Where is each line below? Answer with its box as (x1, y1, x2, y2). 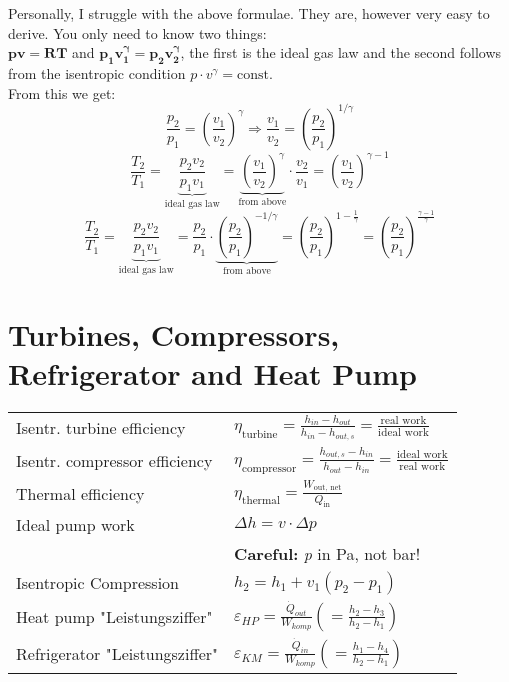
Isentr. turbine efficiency (16, 416, 186, 440)
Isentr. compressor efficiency (16, 448, 213, 472)
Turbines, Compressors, (8, 313, 340, 354)
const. (237, 67, 273, 82)
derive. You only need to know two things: (8, 22, 267, 43)
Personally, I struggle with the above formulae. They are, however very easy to (8, 3, 490, 23)
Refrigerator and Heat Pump (8, 352, 417, 393)
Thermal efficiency (16, 481, 145, 505)
